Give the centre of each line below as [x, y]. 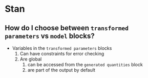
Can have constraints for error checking [62, 54]
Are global [31, 59]
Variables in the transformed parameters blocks [62, 48]
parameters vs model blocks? [50, 36]
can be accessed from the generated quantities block [85, 64]
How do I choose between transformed [67, 28]
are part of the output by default [61, 70]
